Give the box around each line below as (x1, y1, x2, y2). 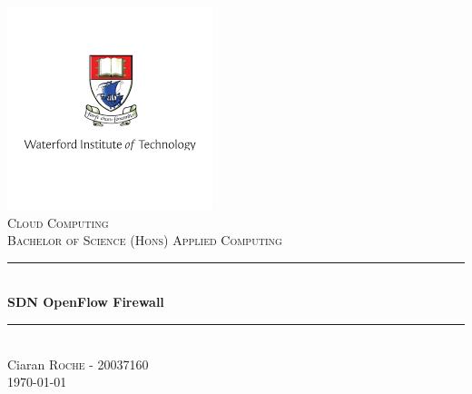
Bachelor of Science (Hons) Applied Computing (7, 231, 282, 250)
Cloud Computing (7, 212, 109, 231)
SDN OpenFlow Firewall (7, 292, 164, 311)
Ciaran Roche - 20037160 (7, 354, 149, 373)
